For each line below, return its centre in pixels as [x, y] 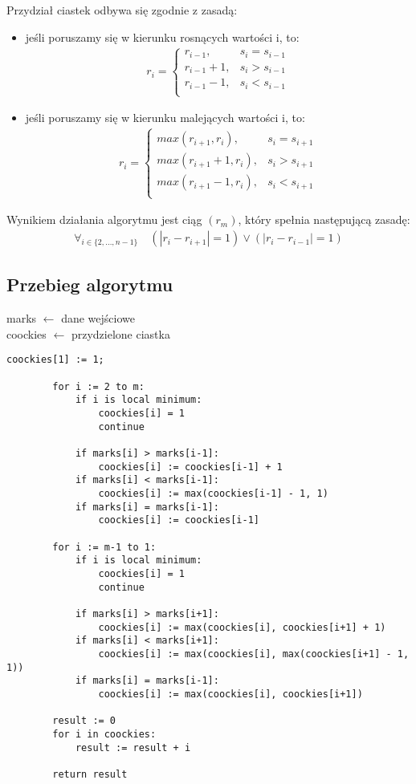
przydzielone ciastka [120, 333]
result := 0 [84, 721]
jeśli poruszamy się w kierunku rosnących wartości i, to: [162, 37]
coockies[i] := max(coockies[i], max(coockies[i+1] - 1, [254, 654]
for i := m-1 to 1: [104, 547]
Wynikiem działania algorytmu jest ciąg [104, 219]
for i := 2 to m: [98, 386]
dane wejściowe [98, 318]
